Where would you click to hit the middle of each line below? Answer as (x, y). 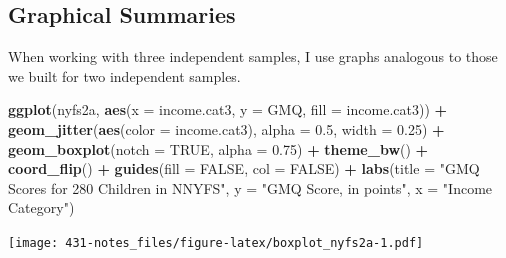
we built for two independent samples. (124, 75)
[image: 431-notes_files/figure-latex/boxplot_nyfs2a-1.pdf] (216, 242)
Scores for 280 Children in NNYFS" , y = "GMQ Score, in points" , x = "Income (250, 187)
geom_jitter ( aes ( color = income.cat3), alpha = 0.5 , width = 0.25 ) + (226, 128)
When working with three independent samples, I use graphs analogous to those (253, 56)
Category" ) (41, 207)
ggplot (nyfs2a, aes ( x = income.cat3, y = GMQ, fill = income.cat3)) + (228, 109)
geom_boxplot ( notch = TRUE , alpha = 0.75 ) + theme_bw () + (218, 148)
